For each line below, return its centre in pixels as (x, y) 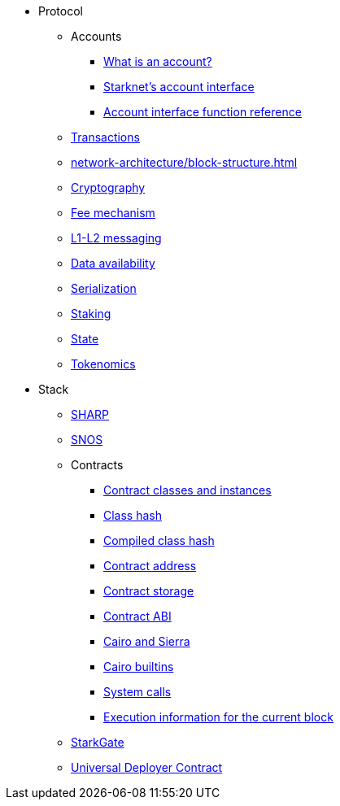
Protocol (61, 11)
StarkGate (98, 742)
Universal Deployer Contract (147, 767)
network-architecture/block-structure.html (184, 162)
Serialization (104, 288)
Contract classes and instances (187, 490)
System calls (137, 692)
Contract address (150, 566)
